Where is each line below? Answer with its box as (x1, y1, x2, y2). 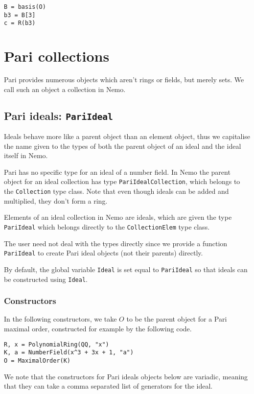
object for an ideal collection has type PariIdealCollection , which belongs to (4, 176, 240, 186)
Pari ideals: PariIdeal (4, 108, 113, 123)
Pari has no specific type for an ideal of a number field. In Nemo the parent (4, 166, 231, 177)
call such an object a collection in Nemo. (4, 84, 126, 94)
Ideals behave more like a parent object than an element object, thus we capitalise (4, 131, 251, 141)
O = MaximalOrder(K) (4, 357, 71, 364)
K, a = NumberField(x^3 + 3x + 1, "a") (4, 349, 134, 356)
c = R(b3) (4, 20, 36, 27)
